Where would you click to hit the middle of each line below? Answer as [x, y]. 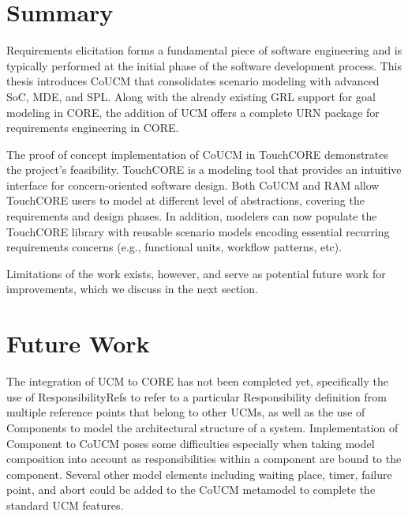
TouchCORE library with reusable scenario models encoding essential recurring [198, 231]
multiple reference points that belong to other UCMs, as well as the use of [186, 412]
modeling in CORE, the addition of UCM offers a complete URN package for [193, 112]
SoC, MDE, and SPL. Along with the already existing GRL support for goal [191, 96]
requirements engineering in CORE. [93, 128]
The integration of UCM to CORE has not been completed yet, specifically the [197, 381]
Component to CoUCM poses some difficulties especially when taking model [191, 443]
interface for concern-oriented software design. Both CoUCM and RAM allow [193, 185]
